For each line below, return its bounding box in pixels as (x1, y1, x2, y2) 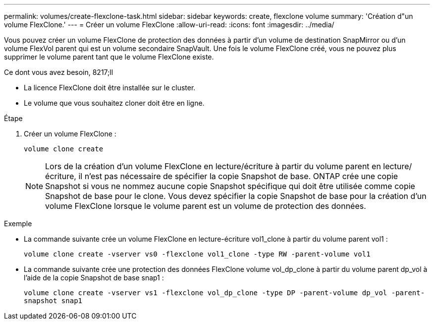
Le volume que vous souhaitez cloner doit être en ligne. (24, 99, 205, 107)
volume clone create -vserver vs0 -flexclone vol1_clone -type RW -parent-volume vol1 (24, 250, 371, 258)
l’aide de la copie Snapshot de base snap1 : (24, 273, 164, 282)
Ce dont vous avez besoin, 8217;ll (4, 68, 113, 76)
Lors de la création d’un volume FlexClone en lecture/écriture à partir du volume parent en (45, 161, 381, 171)
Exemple (4, 219, 32, 228)
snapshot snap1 (24, 297, 83, 305)
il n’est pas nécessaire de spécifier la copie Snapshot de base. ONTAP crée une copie (78, 171, 398, 181)
